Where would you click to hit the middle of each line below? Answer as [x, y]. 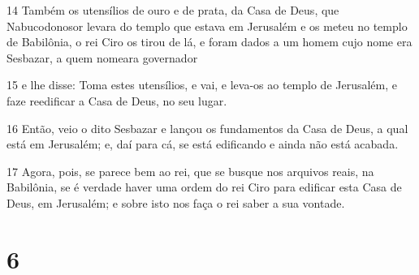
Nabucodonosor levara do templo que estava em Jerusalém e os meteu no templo [207, 26]
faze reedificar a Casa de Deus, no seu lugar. [117, 100]
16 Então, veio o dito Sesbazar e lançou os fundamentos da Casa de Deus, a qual [207, 128]
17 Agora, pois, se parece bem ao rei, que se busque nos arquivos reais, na [190, 171]
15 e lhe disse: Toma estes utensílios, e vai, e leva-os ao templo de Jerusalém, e [202, 85]
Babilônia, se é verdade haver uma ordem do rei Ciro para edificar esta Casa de [204, 187]
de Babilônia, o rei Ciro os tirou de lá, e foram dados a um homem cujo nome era [209, 42]
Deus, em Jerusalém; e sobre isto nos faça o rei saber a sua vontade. [176, 202]
